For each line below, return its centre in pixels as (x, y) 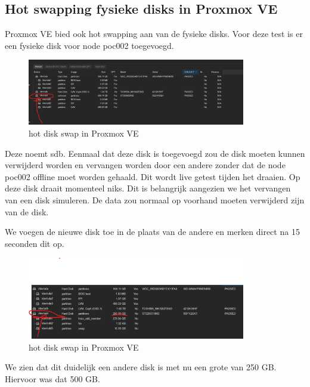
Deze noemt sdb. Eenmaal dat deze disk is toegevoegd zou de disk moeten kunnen (155, 153)
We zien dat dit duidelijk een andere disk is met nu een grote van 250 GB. (141, 367)
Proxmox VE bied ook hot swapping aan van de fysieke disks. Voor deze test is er (154, 34)
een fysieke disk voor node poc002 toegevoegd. (89, 45)
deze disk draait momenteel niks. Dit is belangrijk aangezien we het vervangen (148, 188)
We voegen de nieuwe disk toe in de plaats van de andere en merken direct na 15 (152, 232)
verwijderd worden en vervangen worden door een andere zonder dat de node (145, 165)
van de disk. (27, 211)
